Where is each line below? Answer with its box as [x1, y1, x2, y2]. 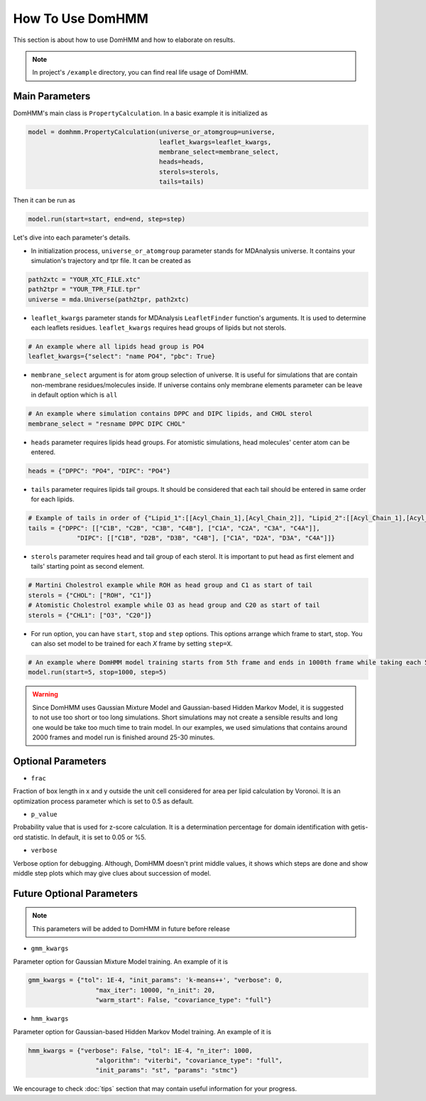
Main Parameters [13, 90, 91, 102]
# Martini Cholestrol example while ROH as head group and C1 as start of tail [28, 581, 313, 589]
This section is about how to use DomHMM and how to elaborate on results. [13, 36, 236, 44]
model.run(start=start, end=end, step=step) [28, 215, 186, 223]
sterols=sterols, [158, 168, 219, 176]
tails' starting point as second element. [31, 562, 145, 571]
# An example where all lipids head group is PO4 [28, 343, 204, 351]
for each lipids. [31, 495, 75, 504]
